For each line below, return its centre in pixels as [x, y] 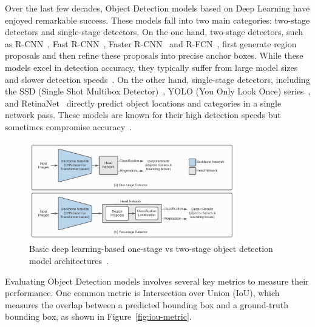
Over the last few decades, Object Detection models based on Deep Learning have [157, 8]
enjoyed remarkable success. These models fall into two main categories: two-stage [157, 20]
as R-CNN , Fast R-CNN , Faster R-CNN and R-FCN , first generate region [151, 43]
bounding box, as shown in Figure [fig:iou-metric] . [98, 316]
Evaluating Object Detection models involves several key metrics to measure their [157, 281]
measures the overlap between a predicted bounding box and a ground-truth [147, 304]
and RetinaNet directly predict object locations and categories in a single [143, 103]
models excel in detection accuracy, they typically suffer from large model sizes [151, 67]
